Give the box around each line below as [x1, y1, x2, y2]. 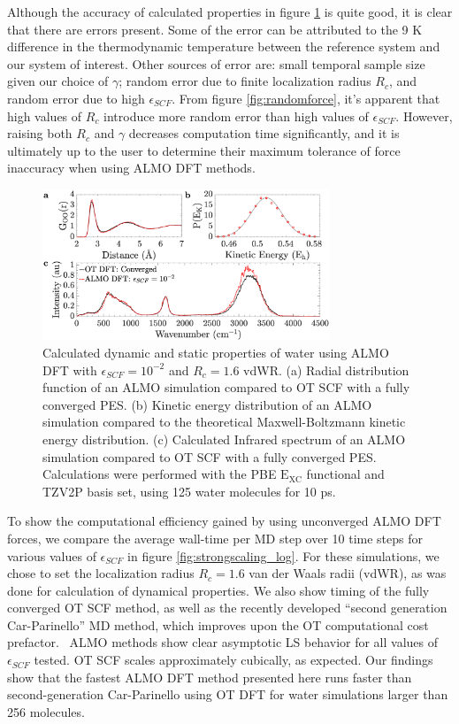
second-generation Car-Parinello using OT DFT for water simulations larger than [7, 685, 448, 704]
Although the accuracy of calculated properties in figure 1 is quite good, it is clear [7, 3, 453, 20]
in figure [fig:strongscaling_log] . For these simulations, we [127, 546, 440, 565]
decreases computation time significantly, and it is [128, 124, 400, 142]
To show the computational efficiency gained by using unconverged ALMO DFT [7, 512, 441, 530]
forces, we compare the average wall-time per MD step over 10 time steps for [7, 528, 424, 547]
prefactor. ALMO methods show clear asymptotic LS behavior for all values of [7, 633, 439, 651]
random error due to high [7, 89, 145, 107]
